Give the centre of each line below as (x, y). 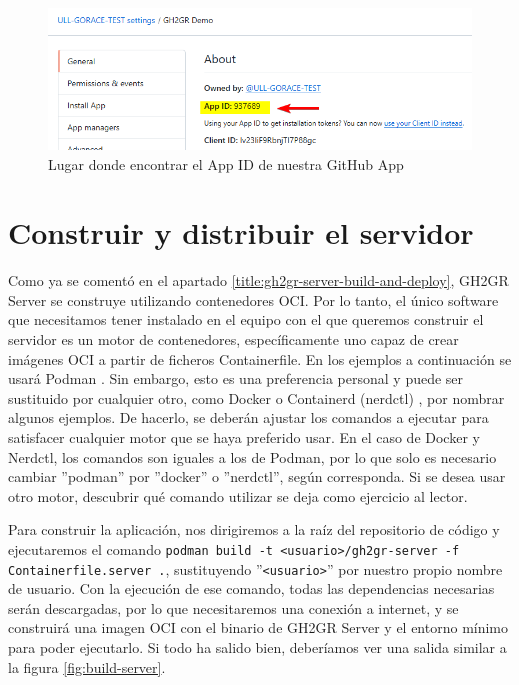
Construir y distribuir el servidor (241, 232)
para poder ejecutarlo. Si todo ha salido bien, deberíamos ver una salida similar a (257, 647)
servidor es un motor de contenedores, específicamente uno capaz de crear (233, 339)
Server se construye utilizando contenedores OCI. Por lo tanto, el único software (253, 299)
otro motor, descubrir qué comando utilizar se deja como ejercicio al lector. (238, 495)
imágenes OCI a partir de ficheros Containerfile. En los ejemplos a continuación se (260, 358)
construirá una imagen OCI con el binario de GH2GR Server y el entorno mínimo (258, 627)
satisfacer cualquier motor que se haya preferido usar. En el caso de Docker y (244, 436)
